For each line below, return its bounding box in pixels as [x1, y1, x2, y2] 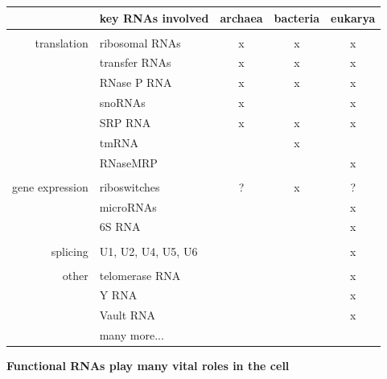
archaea [220, 9, 263, 26]
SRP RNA [99, 113, 151, 130]
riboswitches [99, 178, 160, 195]
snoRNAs [99, 94, 146, 111]
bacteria [274, 9, 320, 26]
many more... [99, 327, 164, 344]
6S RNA [99, 218, 141, 235]
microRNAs [99, 198, 157, 215]
